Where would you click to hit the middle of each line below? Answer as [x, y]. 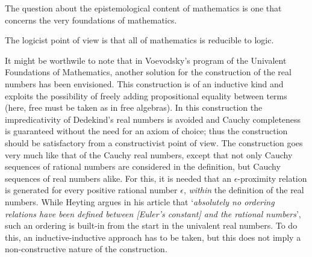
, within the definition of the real [244, 190]
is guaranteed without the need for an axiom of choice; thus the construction [146, 131]
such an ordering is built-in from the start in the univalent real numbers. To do [151, 225]
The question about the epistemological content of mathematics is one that [143, 8]
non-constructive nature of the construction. [86, 249]
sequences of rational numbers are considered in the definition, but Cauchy [143, 166]
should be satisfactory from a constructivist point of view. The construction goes [154, 142]
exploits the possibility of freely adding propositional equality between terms [146, 95]
